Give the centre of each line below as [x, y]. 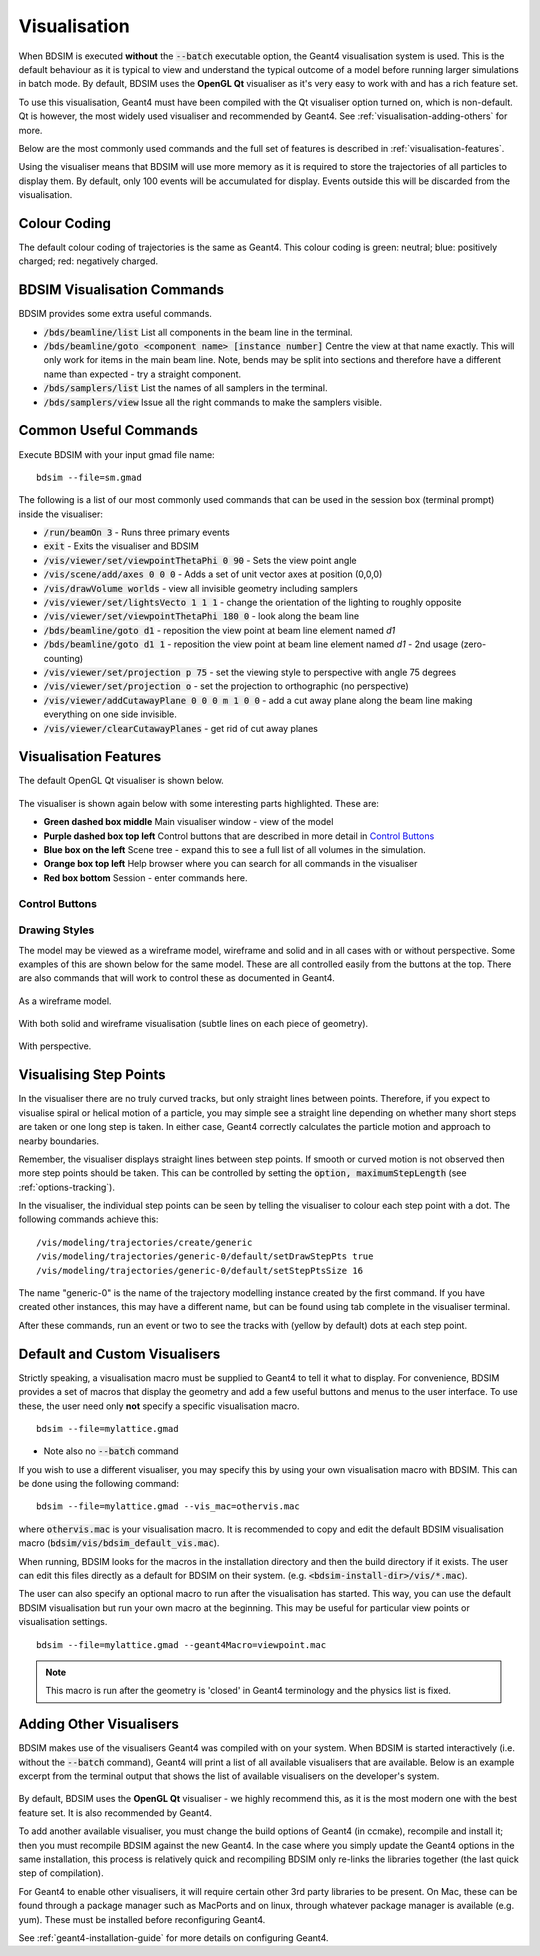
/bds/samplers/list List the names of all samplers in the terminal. [185, 388]
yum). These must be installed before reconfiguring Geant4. [142, 1919]
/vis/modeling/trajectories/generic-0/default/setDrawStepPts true [205, 1256]
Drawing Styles [56, 930]
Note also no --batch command [111, 1451]
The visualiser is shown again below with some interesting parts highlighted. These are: [199, 803]
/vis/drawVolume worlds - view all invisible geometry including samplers [201, 588]
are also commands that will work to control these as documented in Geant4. [176, 978]
